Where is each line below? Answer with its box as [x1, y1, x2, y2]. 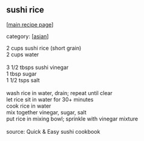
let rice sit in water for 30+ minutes [6, 96, 94, 103]
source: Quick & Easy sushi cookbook [6, 128, 100, 135]
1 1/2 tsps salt [6, 76, 41, 84]
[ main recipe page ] [6, 21, 54, 28]
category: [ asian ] [6, 33, 49, 40]
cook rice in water [6, 102, 51, 110]
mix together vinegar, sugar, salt [6, 108, 87, 116]
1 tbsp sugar [6, 70, 38, 77]
